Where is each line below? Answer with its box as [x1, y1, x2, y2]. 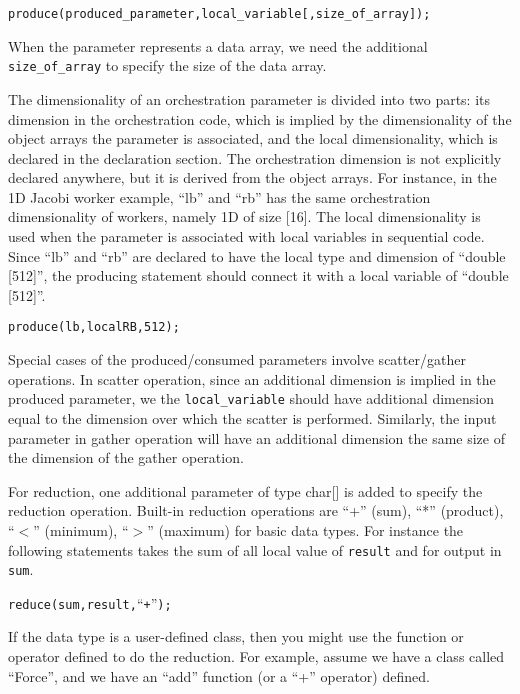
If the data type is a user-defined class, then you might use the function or [8, 626, 464, 647]
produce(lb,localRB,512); [8, 320, 180, 335]
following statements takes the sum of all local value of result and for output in [8, 539, 502, 560]
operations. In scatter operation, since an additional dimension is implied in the [8, 368, 496, 389]
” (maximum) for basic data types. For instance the [147, 519, 464, 540]
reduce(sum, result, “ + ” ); [8, 592, 172, 613]
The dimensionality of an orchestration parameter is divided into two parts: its [8, 88, 491, 109]
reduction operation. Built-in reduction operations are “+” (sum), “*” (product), [8, 500, 504, 521]
